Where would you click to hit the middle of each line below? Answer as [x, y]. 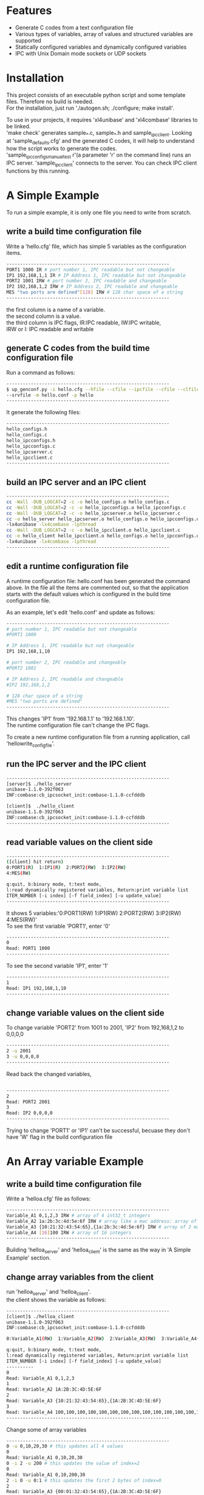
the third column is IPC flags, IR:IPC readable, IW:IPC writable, [84, 322]
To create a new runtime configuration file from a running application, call [98, 737]
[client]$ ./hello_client [40, 806]
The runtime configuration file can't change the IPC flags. [78, 725]
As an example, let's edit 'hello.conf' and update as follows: [81, 612]
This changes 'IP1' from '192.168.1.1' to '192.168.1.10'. [71, 719]
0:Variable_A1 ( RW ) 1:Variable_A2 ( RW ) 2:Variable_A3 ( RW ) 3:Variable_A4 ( [103, 1339]
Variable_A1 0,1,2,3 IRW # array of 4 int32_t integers [78, 1215]
